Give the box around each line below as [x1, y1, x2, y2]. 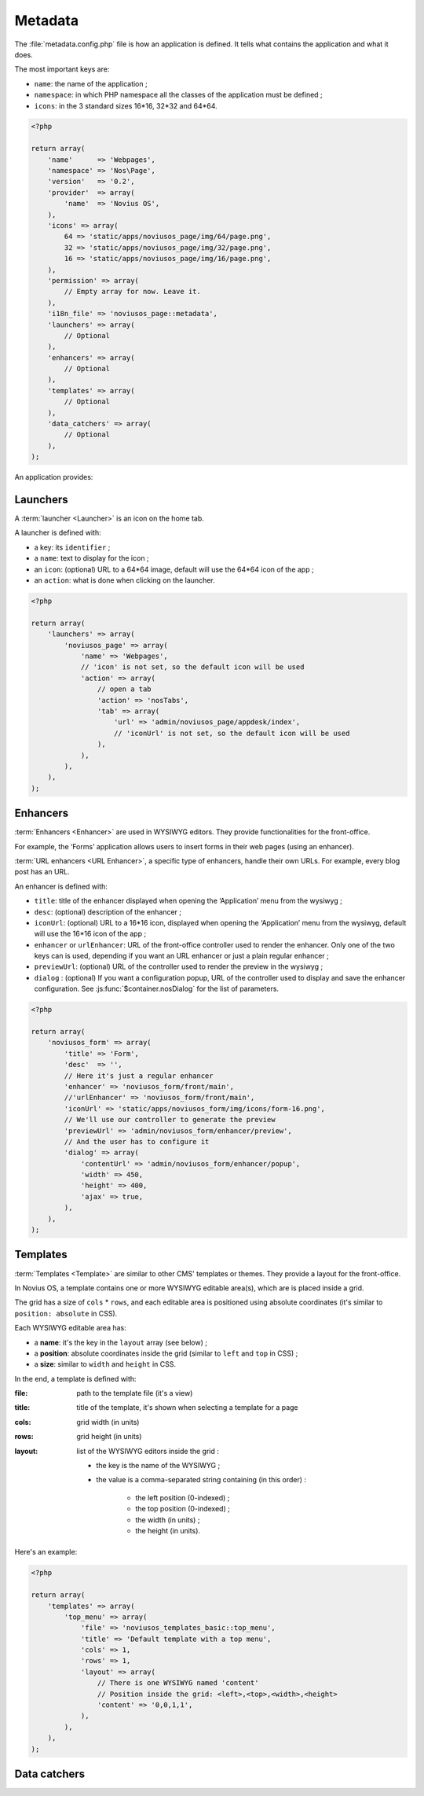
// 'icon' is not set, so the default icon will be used [80, 663, 305, 672]
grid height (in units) [76, 1432, 142, 1441]
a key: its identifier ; [34, 543, 111, 552]
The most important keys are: [14, 64, 110, 74]
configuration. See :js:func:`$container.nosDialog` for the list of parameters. [34, 984, 279, 994]
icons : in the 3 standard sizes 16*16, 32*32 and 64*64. [34, 101, 217, 110]
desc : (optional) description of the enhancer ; [34, 907, 182, 916]
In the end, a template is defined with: [14, 1374, 137, 1383]
